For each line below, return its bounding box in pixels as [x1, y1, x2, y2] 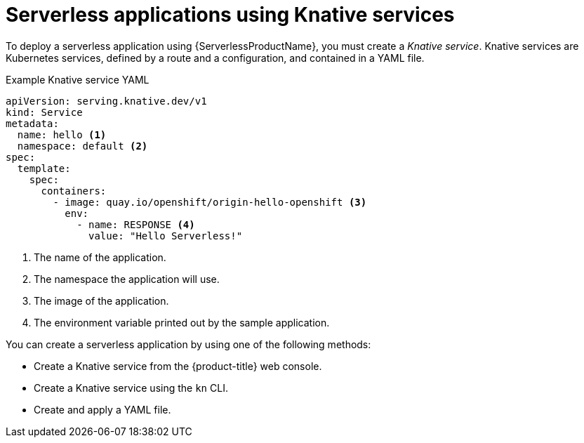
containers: [41, 185, 107, 197]
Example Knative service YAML [6, 73, 150, 86]
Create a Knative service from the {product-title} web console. [34, 359, 322, 372]
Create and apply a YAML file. [34, 403, 171, 416]
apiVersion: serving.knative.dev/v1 [6, 95, 207, 107]
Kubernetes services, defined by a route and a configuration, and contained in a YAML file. [6, 51, 425, 64]
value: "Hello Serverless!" [88, 230, 243, 242]
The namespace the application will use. [34, 272, 220, 285]
